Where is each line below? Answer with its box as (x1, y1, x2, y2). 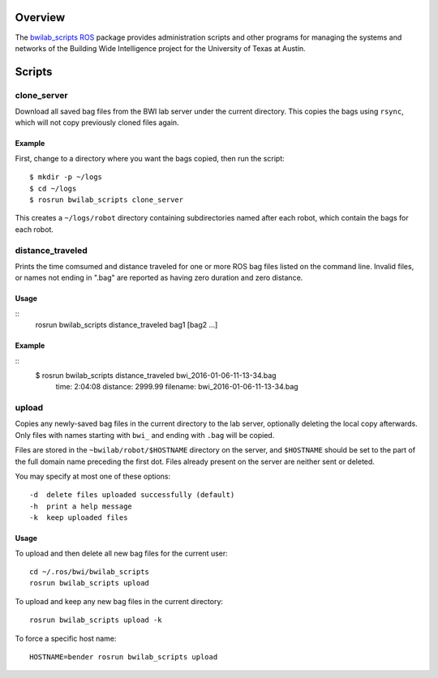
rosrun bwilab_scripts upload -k (29, 616, 162, 624)
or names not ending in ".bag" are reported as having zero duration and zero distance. (15, 272, 303, 283)
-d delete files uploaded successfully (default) (29, 491, 235, 500)
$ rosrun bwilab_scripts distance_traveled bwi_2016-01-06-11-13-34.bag (35, 370, 277, 380)
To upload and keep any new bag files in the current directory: (15, 596, 223, 606)
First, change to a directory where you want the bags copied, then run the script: (15, 153, 285, 163)
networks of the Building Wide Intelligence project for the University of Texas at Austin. (15, 43, 306, 53)
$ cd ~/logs (29, 183, 77, 193)
